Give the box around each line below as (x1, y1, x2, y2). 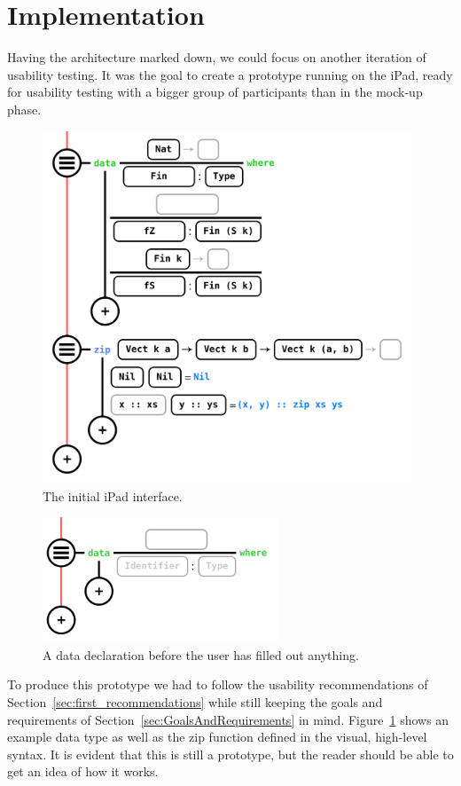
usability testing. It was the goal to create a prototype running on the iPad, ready (7, 65, 453, 83)
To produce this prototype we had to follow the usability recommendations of (7, 675, 428, 694)
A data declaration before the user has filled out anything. (43, 645, 359, 664)
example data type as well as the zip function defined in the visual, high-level (7, 727, 427, 746)
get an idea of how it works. (7, 762, 159, 781)
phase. (7, 99, 42, 118)
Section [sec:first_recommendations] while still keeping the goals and (7, 693, 383, 711)
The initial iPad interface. (43, 486, 183, 505)
